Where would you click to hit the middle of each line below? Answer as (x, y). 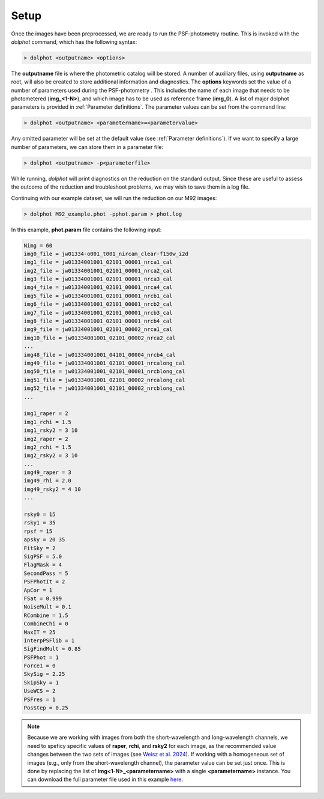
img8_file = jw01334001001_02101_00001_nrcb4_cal (98, 321)
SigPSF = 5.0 (43, 556)
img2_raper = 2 (46, 439)
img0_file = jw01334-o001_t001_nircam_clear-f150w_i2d (106, 254)
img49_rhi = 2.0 (48, 481)
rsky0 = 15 (40, 515)
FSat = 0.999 (43, 598)
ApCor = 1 (38, 590)
